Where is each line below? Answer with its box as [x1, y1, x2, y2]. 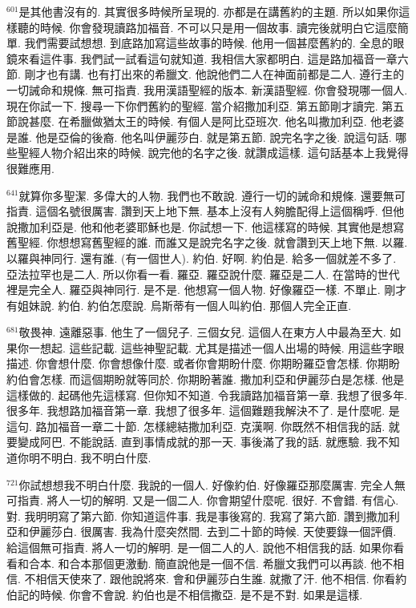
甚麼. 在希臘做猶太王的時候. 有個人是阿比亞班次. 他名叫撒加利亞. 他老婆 [28, 113, 405, 130]
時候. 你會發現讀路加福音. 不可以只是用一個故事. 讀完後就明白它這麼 [39, 18, 398, 35]
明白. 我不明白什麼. [50, 449, 151, 466]
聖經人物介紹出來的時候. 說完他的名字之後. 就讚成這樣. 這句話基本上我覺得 [17, 144, 409, 161]
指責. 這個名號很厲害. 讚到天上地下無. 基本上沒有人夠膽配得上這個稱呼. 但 [6, 203, 394, 219]
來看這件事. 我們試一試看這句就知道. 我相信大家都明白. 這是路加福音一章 [17, 50, 398, 66]
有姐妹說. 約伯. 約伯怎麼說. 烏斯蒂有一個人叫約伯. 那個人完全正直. [6, 296, 352, 313]
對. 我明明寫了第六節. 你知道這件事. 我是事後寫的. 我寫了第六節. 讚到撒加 [6, 507, 389, 524]
